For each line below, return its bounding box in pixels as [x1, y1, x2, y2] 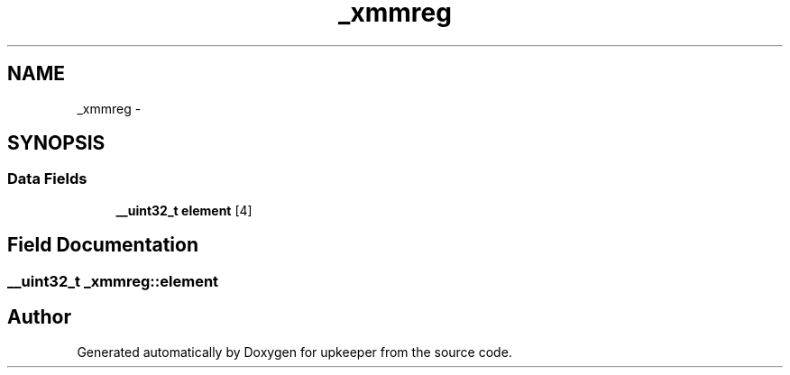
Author [7, 306, 71, 329]
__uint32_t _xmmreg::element [7, 271, 219, 290]
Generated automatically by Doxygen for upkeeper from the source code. [77, 343, 512, 360]
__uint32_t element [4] [115, 202, 253, 218]
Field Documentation [7, 233, 198, 257]
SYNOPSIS [7, 132, 106, 155]
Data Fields [7, 169, 87, 188]
